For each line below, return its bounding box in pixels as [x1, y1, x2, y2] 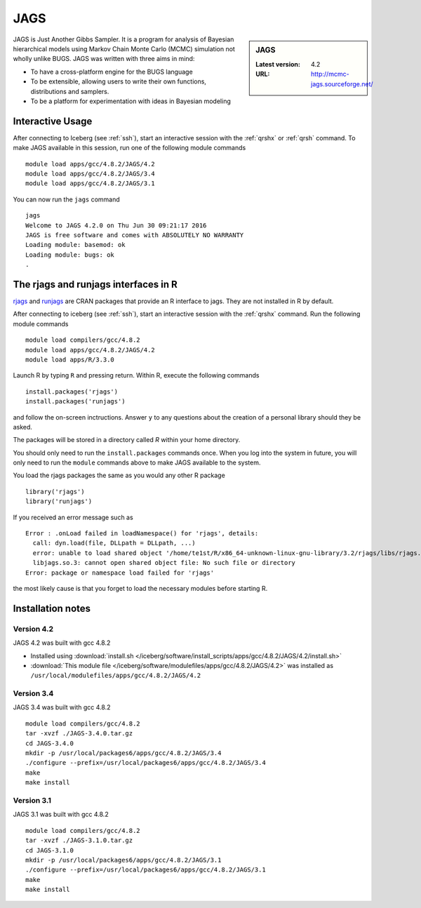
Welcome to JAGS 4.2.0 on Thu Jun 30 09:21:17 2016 [25, 221, 207, 229]
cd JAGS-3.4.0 [25, 739, 74, 747]
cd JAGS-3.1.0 [25, 846, 74, 854]
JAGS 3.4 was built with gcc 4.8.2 [13, 703, 111, 712]
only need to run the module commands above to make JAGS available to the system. [13, 458, 261, 467]
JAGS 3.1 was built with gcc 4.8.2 [13, 810, 109, 819]
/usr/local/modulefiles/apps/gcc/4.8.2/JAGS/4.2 [30, 672, 201, 680]
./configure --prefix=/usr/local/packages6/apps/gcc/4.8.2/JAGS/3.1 [25, 866, 266, 874]
